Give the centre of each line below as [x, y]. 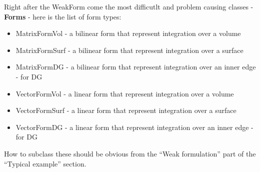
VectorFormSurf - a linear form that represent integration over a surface [126, 110]
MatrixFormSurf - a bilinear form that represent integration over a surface [129, 50]
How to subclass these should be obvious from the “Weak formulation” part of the [130, 153]
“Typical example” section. [45, 163]
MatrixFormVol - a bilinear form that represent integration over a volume [128, 33]
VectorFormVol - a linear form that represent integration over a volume [125, 93]
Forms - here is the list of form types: [63, 16]
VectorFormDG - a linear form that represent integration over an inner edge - [134, 127]
